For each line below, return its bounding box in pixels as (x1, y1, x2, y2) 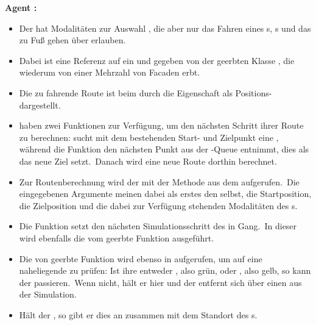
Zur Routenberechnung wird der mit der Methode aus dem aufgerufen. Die (19, 175, 300, 188)
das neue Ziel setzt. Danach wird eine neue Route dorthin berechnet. (19, 154, 277, 167)
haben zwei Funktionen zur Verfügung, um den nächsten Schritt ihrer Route (19, 119, 304, 132)
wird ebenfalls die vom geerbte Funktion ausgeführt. (19, 231, 214, 244)
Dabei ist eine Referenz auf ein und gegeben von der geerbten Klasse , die (19, 54, 295, 66)
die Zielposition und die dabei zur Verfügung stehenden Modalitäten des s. (19, 199, 298, 212)
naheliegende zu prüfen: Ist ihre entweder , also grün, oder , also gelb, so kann (19, 264, 311, 277)
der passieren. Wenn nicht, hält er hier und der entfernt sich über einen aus (19, 276, 302, 288)
